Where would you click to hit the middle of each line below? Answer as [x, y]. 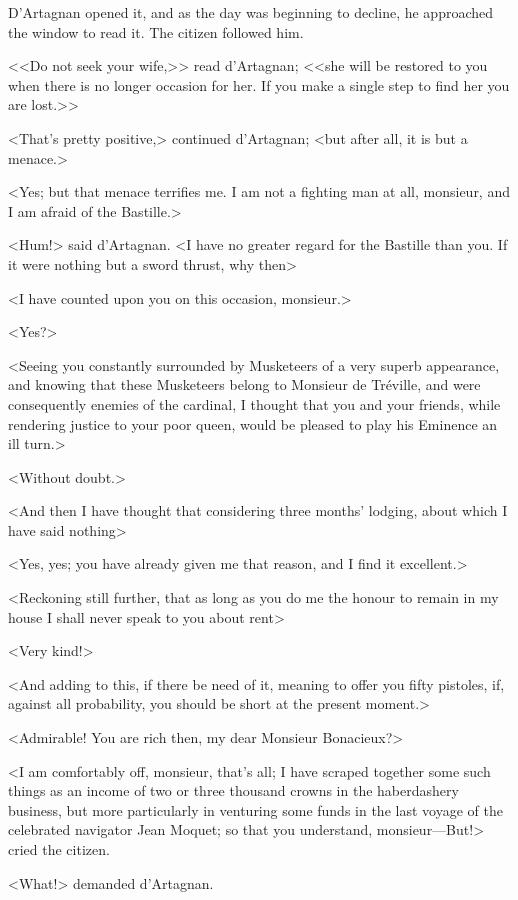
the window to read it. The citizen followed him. [156, 31]
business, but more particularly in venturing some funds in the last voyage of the [255, 809]
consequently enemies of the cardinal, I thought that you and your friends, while [254, 403]
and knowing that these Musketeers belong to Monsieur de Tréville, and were [244, 384]
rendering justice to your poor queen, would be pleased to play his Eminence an [253, 423]
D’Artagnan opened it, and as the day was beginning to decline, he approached [251, 12]
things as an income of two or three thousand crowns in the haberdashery [233, 790]
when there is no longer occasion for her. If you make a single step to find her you [259, 84]
